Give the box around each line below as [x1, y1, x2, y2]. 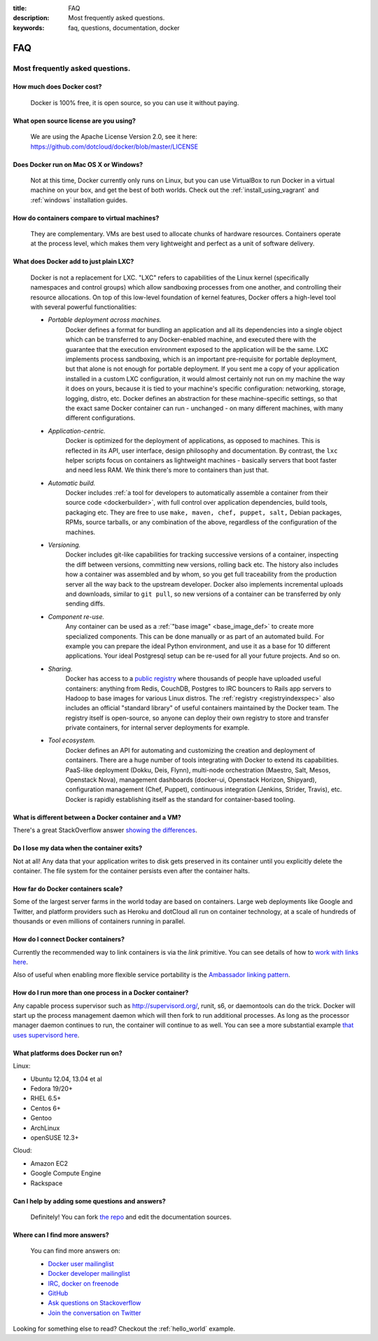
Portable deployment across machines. [48, 315, 162, 324]
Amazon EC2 [30, 1159, 69, 1167]
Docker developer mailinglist [48, 1269, 131, 1278]
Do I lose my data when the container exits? [13, 844, 143, 852]
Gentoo [30, 1114, 52, 1122]
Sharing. [48, 665, 73, 673]
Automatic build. [48, 479, 96, 487]
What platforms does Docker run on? [13, 1049, 122, 1057]
